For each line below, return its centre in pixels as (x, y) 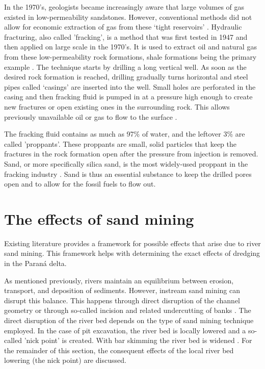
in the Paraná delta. (35, 263)
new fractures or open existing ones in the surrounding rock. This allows (117, 106)
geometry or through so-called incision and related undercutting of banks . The (128, 310)
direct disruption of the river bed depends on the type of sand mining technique (129, 320)
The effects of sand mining (99, 218)
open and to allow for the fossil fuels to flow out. (80, 184)
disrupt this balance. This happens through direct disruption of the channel (122, 300)
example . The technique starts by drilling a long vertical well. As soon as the (125, 67)
